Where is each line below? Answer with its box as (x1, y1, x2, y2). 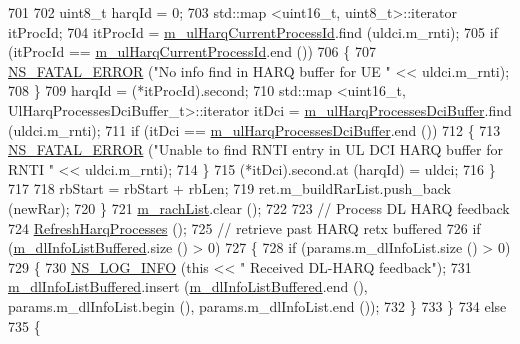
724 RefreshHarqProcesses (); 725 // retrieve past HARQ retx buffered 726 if (8, 217, 481, 238)
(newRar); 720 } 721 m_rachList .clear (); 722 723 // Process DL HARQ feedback (8, 197, 510, 218)
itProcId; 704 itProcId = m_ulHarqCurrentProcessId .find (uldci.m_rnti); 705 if (8, 21, 498, 42)
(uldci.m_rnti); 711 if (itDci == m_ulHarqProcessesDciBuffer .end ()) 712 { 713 (8, 119, 501, 140)
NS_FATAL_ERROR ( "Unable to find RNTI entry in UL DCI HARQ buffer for (8, 139, 503, 160)
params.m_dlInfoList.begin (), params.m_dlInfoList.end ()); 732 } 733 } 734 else (8, 295, 507, 316)
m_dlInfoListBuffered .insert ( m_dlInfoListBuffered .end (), (8, 276, 368, 297)
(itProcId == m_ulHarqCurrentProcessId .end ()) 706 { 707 (8, 41, 376, 62)
